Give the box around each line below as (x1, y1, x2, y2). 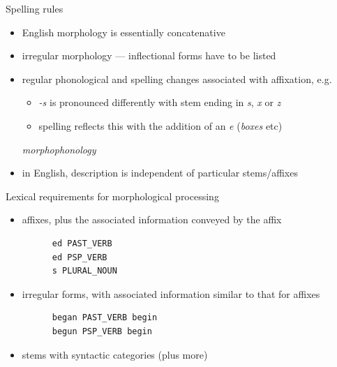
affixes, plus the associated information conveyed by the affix (22, 212, 282, 227)
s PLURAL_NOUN (52, 266, 117, 276)
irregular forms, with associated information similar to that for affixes (22, 286, 320, 301)
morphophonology (22, 142, 96, 156)
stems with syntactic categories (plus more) (22, 347, 208, 361)
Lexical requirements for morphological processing (6, 188, 219, 203)
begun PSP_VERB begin (52, 326, 152, 336)
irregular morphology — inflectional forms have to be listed (22, 48, 276, 63)
